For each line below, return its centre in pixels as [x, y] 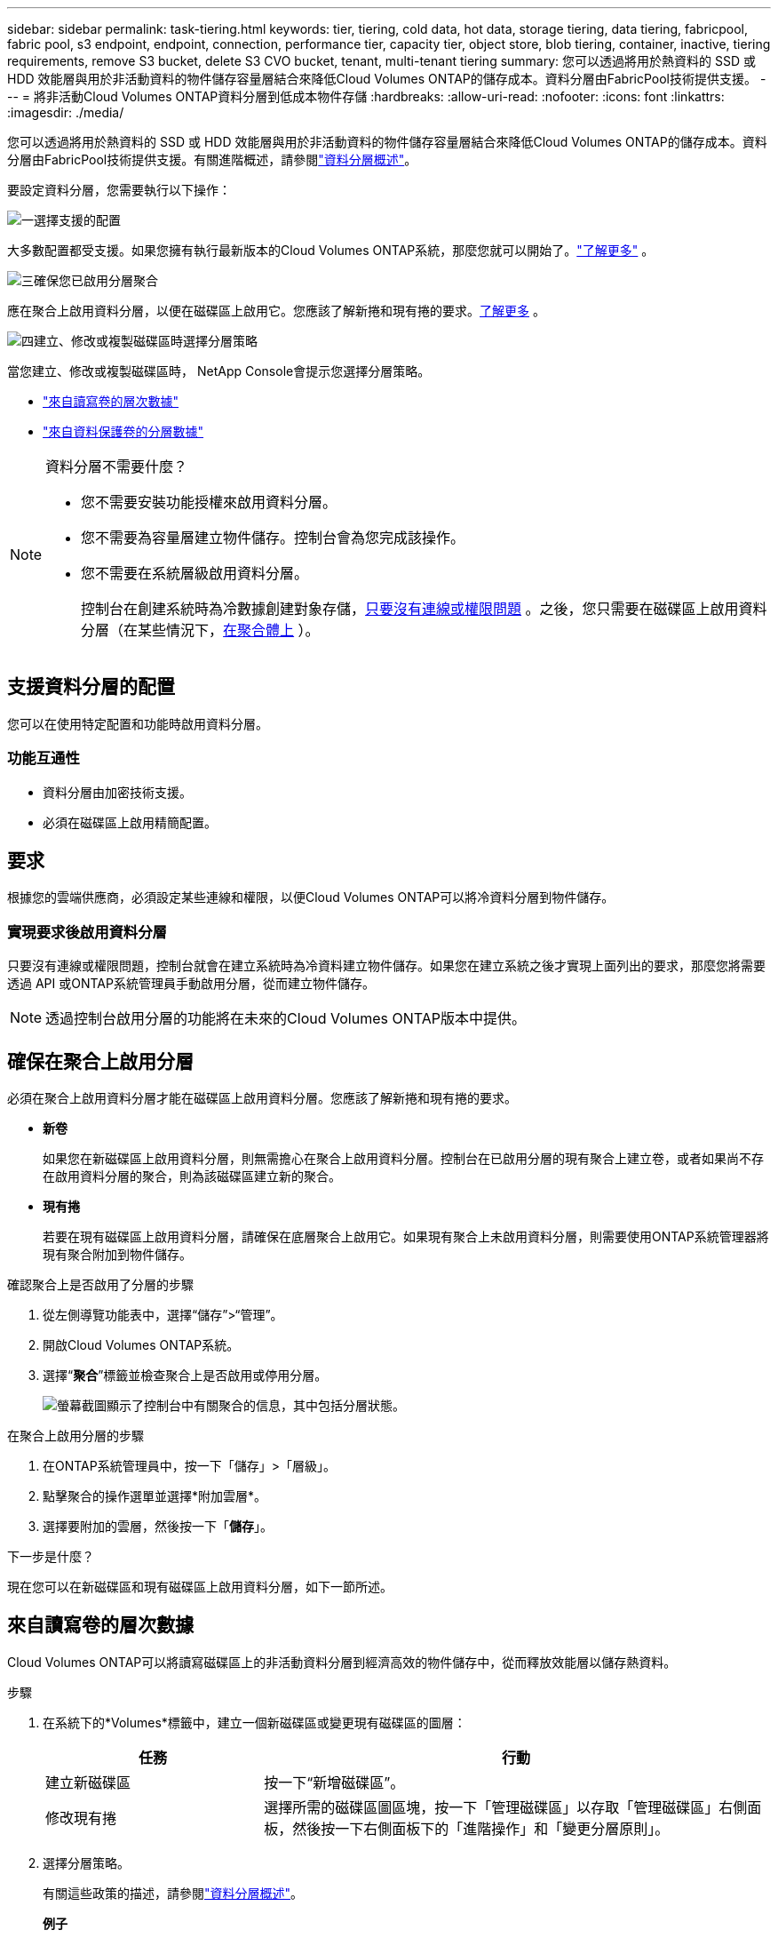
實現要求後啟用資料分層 [87, 932]
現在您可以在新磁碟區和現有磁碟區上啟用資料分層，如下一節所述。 [200, 1587]
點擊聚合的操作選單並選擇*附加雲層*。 [155, 1496]
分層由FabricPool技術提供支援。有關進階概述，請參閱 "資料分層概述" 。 [212, 160]
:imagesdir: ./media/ [66, 112]
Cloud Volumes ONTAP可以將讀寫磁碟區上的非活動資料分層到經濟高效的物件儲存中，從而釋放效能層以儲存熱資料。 [342, 1662]
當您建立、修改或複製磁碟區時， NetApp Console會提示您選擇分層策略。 [219, 371]
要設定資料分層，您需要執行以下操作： [119, 190]
